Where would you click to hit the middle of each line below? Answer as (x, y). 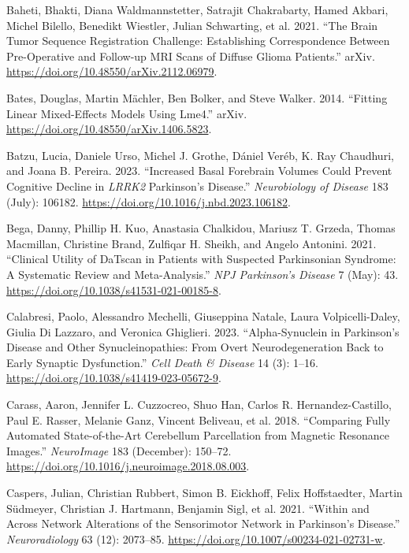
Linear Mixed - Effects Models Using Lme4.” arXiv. (127, 113)
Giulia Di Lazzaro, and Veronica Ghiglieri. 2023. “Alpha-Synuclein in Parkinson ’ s (203, 331)
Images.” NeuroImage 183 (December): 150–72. (119, 450)
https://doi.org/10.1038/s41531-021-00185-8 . (114, 289)
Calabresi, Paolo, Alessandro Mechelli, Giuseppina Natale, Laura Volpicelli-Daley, (203, 316)
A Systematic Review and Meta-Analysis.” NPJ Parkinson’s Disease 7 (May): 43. (203, 274)
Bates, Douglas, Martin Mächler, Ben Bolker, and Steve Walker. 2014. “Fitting (197, 97)
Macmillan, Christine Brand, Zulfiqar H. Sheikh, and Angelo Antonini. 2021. (191, 243)
